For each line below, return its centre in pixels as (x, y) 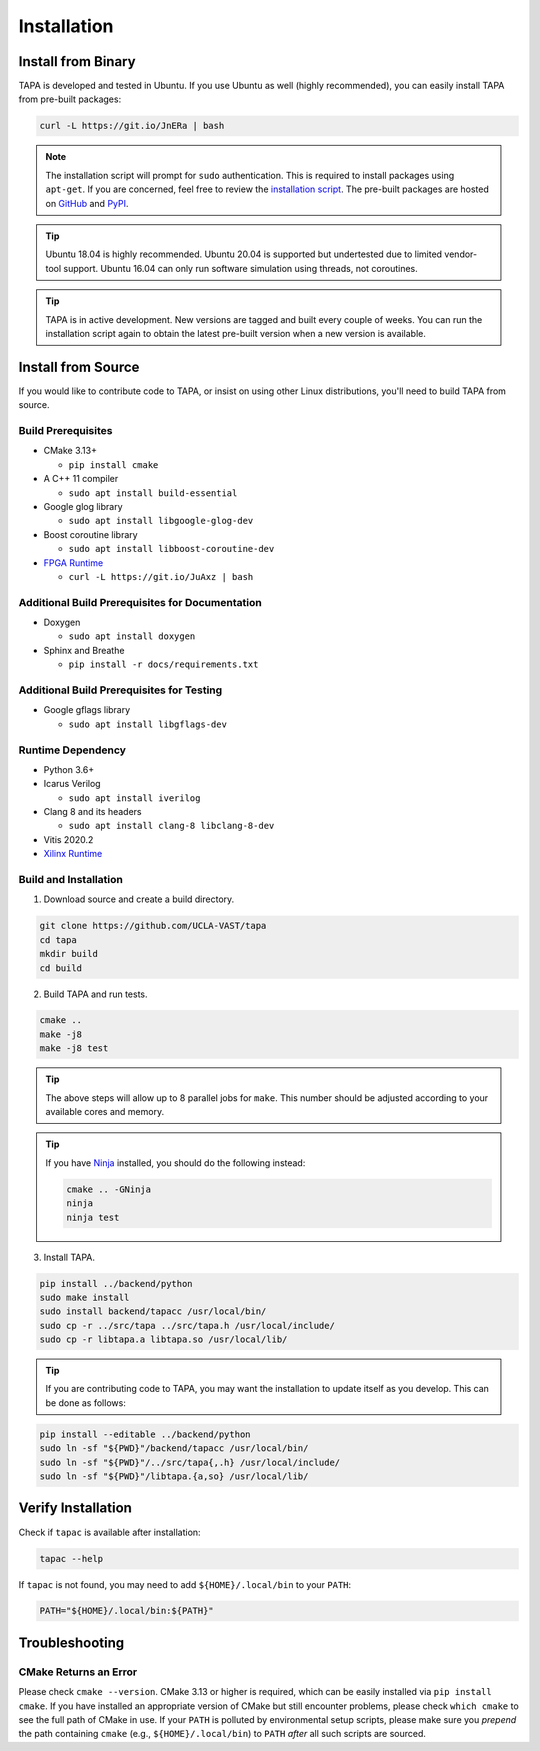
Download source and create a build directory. (139, 899)
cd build (61, 968)
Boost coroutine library (91, 534)
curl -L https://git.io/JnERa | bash (132, 126)
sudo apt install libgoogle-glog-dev (161, 521)
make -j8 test (74, 1048)
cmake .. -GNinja (109, 1189)
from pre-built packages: (70, 99)
